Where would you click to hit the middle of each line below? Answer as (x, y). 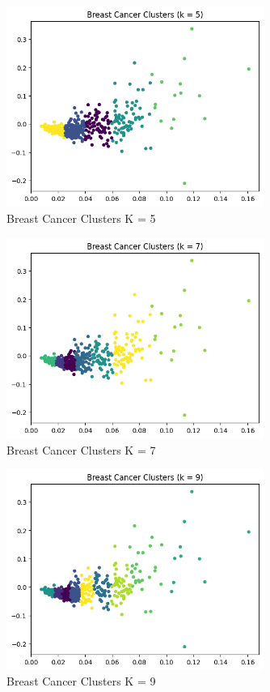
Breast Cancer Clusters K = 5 (81, 218)
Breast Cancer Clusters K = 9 (81, 681)
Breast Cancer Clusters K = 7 (81, 449)
